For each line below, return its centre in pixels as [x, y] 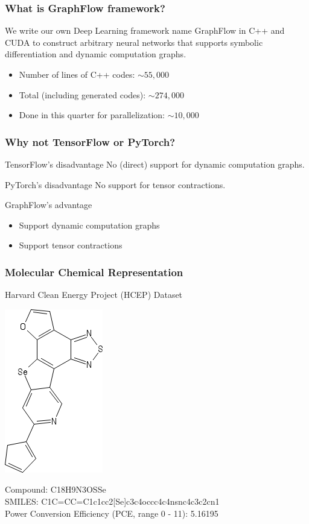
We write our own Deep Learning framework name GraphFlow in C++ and [145, 30]
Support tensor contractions [71, 245]
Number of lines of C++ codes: [77, 74]
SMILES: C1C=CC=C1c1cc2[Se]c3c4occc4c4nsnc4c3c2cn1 [112, 501]
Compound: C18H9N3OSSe [56, 489]
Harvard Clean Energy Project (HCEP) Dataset [94, 295]
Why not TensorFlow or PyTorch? [90, 141]
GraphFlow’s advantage [49, 205]
